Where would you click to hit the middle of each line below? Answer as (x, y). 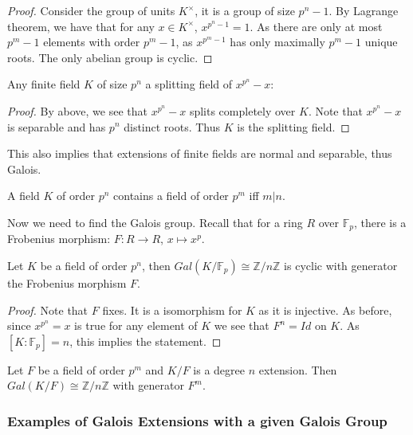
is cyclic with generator (341, 265)
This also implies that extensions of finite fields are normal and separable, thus (200, 153)
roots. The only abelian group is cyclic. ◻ (110, 57)
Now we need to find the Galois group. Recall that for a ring (155, 222)
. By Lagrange (364, 10)
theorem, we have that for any (81, 26)
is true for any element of (136, 325)
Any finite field (44, 84)
